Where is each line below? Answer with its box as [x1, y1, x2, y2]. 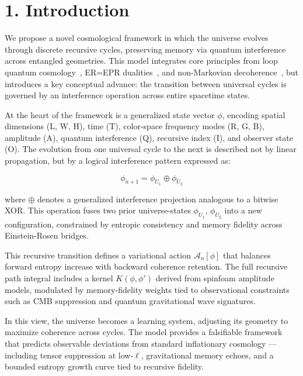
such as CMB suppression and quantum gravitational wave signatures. [5, 295, 256, 307]
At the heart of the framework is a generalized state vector [5, 108, 215, 120]
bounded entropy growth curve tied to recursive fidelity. [5, 360, 204, 372]
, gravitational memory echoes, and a [141, 349, 274, 361]
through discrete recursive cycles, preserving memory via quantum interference [5, 43, 286, 55]
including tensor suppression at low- [5, 349, 134, 361]
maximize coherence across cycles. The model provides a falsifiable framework [5, 326, 283, 338]
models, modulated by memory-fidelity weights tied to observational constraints [5, 283, 290, 295]
